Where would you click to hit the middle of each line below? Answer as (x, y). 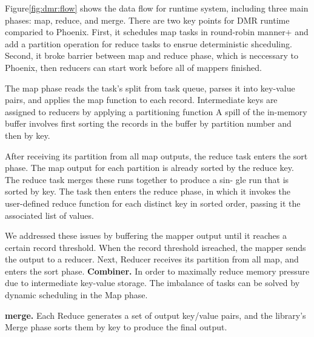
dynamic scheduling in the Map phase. (76, 295)
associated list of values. (49, 215)
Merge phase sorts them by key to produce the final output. (116, 327)
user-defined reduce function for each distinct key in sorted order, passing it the (153, 203)
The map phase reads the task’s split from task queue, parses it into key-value (150, 88)
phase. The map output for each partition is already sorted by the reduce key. (149, 168)
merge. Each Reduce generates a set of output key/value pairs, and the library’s (155, 315)
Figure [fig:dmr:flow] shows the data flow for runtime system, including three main (157, 8)
